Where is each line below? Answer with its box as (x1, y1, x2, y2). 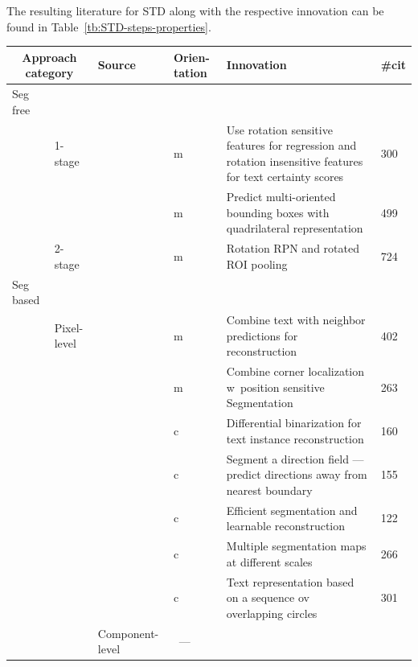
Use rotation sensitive (226, 121, 333, 138)
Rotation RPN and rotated (226, 240, 359, 257)
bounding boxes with (226, 204, 330, 220)
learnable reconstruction (226, 517, 346, 534)
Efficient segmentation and (226, 501, 358, 518)
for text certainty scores (226, 168, 344, 185)
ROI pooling (226, 255, 288, 272)
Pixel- (54, 319, 84, 336)
